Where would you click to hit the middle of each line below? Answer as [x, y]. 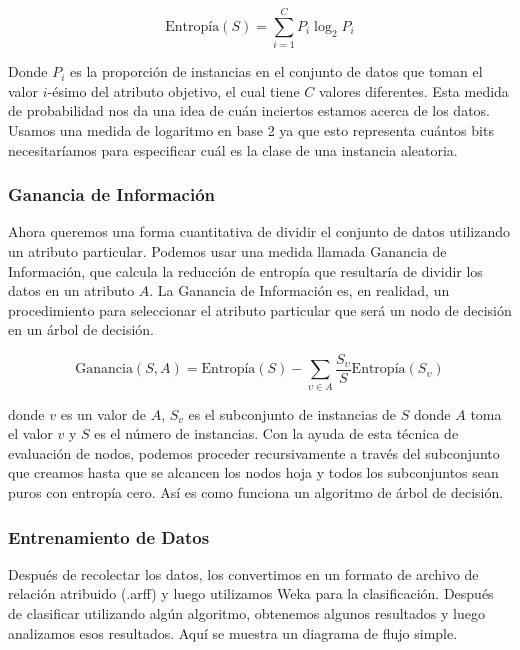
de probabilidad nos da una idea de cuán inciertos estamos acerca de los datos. [249, 110]
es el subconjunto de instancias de [292, 413]
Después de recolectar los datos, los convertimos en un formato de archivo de [243, 573]
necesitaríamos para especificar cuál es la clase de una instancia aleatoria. [233, 149]
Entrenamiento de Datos [109, 536]
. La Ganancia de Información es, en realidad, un [299, 290]
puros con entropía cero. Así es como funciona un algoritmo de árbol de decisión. [256, 492]
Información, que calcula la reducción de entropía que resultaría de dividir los [245, 270]
